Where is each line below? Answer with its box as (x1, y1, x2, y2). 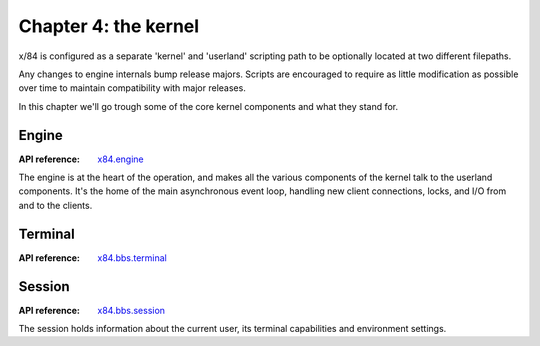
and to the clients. (18, 199, 93, 211)
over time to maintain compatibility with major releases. (18, 82, 247, 94)
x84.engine (97, 153, 144, 165)
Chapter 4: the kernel (18, 15, 200, 37)
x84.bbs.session (97, 304, 165, 316)
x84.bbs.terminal (97, 251, 167, 264)
